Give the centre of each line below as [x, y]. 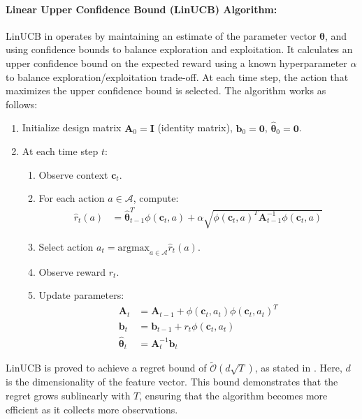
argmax [133, 248]
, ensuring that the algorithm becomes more [233, 396]
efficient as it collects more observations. [92, 409]
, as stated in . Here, [298, 368]
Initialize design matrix [72, 127]
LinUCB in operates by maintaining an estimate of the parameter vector [161, 35]
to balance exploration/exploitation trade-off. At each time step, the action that [177, 76]
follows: [22, 104]
